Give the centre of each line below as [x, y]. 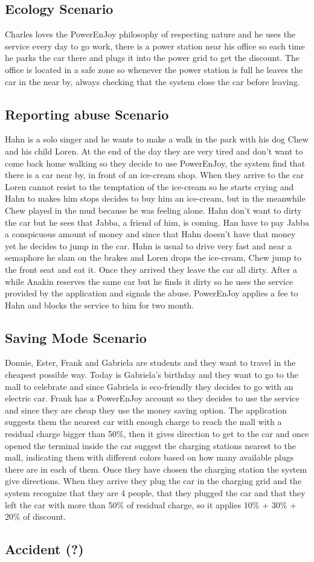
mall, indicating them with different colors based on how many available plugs [149, 457]
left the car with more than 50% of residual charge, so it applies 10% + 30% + [151, 504]
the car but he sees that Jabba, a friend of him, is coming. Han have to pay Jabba [157, 222]
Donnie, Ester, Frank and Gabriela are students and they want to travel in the [150, 362]
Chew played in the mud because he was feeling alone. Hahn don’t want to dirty [153, 210]
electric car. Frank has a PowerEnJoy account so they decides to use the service [152, 398]
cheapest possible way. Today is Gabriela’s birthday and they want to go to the [152, 375]
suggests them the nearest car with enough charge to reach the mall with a [143, 422]
